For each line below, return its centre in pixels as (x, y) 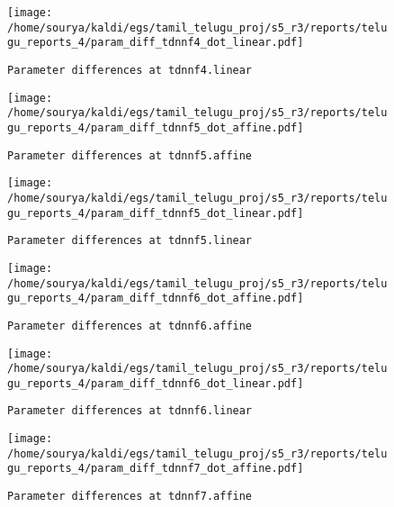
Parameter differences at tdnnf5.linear (130, 241)
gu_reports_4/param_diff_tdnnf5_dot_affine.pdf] (156, 127)
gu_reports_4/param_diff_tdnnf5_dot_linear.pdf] (156, 213)
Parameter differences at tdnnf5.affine (130, 155)
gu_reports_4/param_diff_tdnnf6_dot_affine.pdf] (156, 299)
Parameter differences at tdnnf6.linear (130, 411)
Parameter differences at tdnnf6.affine (130, 326)
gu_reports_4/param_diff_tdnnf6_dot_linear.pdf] (156, 383)
